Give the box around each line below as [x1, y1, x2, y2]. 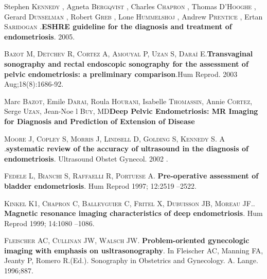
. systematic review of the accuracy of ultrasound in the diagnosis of [4, 143, 248, 154]
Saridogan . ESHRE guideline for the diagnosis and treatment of [4, 21, 232, 32]
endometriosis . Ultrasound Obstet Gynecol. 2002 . [4, 153, 168, 164]
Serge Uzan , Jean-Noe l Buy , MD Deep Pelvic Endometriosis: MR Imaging [4, 106, 258, 116]
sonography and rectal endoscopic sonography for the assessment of [4, 58, 248, 69]
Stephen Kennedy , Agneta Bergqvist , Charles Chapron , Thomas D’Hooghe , [4, 1, 256, 11]
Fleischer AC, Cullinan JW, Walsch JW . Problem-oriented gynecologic [4, 235, 250, 246]
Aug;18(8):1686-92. [4, 78, 64, 89]
